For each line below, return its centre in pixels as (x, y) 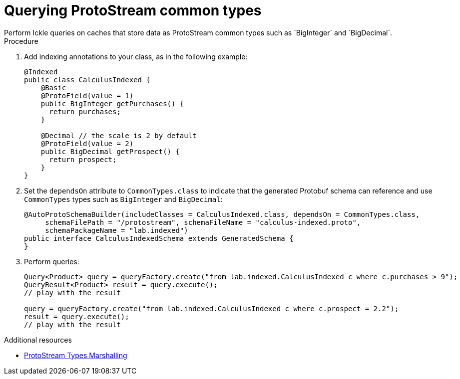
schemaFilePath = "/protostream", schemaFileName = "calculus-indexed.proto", (203, 222)
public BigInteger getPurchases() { (112, 103)
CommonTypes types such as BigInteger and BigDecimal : (123, 199)
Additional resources (38, 340)
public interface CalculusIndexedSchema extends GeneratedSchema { (159, 238)
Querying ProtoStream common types (133, 10)
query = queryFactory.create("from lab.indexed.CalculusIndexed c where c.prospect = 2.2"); (212, 308)
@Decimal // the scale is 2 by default (119, 135)
